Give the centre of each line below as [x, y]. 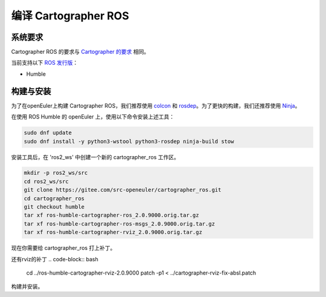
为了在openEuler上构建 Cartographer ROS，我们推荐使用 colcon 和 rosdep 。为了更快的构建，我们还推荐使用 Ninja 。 [156, 105]
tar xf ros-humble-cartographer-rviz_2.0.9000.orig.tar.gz [113, 232]
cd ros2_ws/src [46, 181]
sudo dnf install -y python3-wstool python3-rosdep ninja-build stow [129, 141]
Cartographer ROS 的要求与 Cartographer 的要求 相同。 [80, 52]
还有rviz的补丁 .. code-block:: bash [55, 259]
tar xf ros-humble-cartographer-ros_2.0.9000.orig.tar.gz [111, 215]
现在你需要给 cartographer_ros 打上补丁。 [63, 248]
